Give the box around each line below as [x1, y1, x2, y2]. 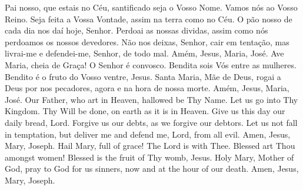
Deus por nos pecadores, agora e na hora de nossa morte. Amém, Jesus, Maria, [5, 82, 289, 94]
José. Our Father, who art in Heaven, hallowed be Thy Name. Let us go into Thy [5, 93, 298, 105]
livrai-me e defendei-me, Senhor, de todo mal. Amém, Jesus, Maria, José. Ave [5, 47, 284, 59]
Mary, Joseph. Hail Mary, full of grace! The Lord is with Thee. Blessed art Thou [5, 139, 295, 152]
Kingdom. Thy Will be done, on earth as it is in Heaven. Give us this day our [5, 105, 285, 117]
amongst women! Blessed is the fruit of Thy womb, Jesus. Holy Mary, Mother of [5, 151, 294, 163]
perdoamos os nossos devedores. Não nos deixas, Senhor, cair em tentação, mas [5, 35, 289, 48]
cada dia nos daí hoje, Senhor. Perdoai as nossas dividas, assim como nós [5, 24, 268, 36]
